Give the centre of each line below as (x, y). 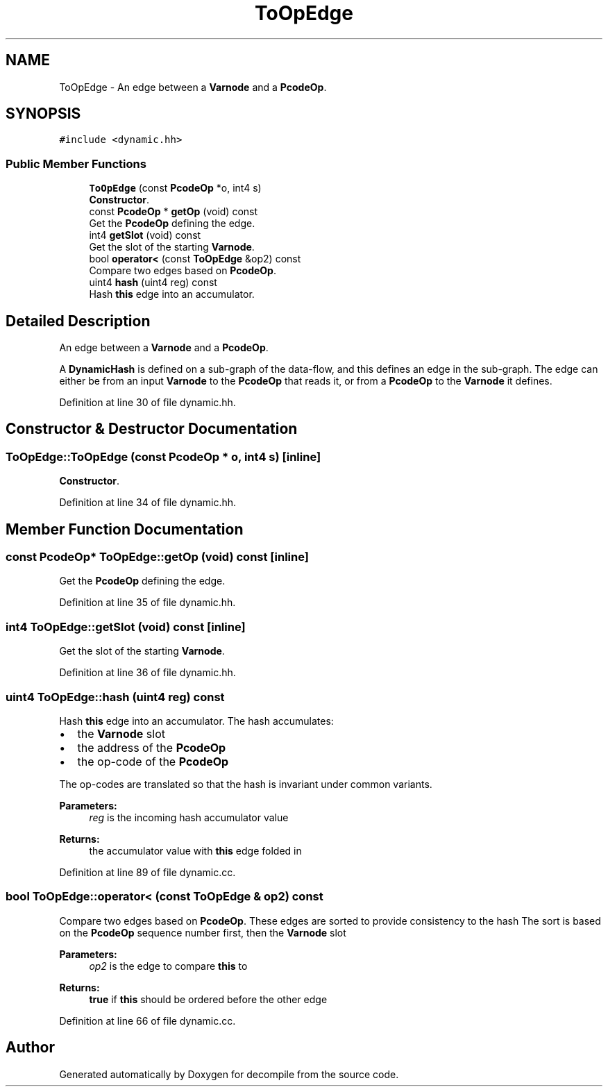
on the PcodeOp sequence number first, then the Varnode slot (203, 932)
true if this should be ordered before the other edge (208, 999)
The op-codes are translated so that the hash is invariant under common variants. (246, 784)
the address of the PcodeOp (152, 747)
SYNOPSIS (43, 114)
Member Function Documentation (125, 529)
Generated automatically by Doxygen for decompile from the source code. (229, 1074)
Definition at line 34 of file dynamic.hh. (148, 503)
